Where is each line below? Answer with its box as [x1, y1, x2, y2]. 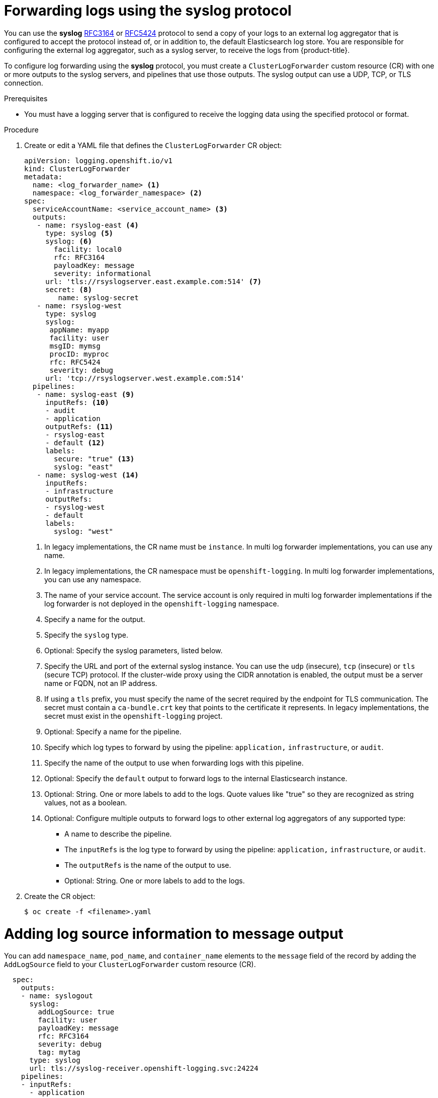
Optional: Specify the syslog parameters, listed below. [44, 646, 223, 655]
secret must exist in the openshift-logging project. [44, 711, 223, 720]
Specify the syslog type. [44, 630, 129, 639]
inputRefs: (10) [45, 398, 109, 406]
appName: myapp [49, 325, 109, 334]
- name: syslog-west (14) [37, 470, 139, 479]
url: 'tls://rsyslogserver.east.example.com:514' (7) [45, 277, 262, 286]
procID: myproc [49, 350, 109, 358]
